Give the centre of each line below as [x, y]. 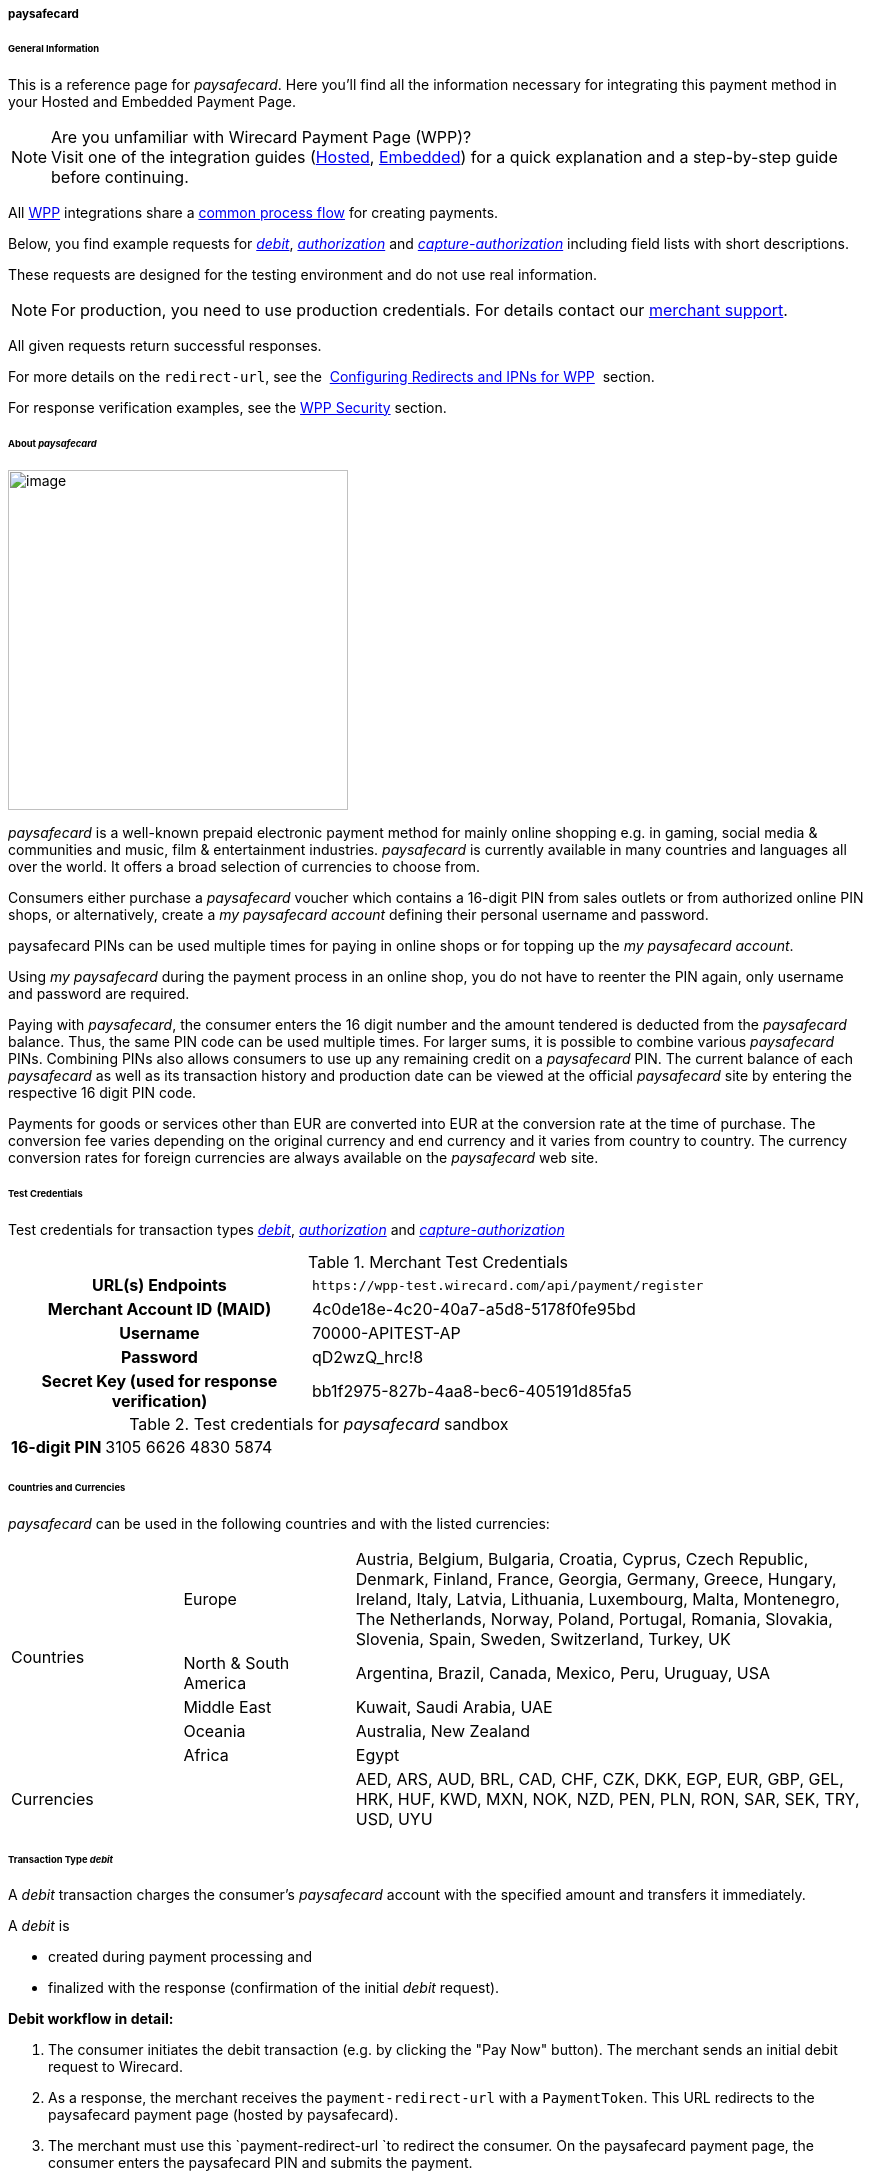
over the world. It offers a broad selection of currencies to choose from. [244, 867]
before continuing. [120, 176]
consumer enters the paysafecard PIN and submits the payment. [260, 2163]
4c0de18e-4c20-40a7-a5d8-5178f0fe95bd [473, 1309]
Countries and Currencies [67, 1487]
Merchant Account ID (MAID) [159, 1309]
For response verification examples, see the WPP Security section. [227, 407]
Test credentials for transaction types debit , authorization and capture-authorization [286, 1230]
